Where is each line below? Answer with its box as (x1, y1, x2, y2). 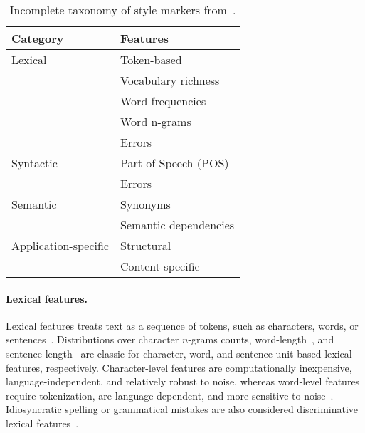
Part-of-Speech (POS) (120, 155, 229, 171)
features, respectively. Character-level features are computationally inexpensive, (6, 360, 352, 375)
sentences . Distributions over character (6, 332, 179, 347)
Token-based (120, 51, 182, 68)
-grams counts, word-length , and (188, 332, 334, 347)
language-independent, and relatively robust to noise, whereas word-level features (6, 374, 360, 389)
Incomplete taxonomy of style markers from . (9, 1, 236, 18)
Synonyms (120, 196, 171, 212)
